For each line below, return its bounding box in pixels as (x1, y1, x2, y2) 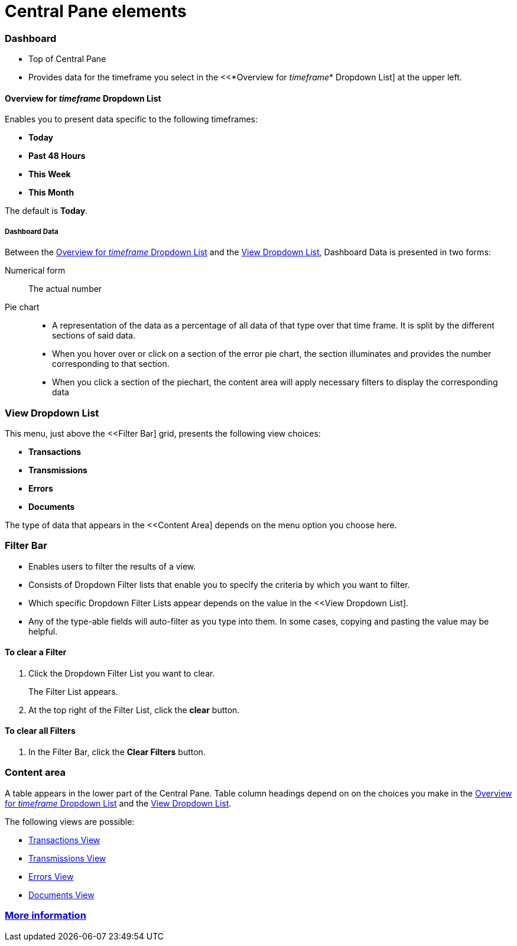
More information (5, 909, 86, 922)
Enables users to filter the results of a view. (28, 561, 196, 571)
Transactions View (28, 834, 100, 845)
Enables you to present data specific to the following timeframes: (5, 114, 258, 125)
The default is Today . (5, 206, 88, 216)
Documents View (28, 889, 95, 900)
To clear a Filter (5, 647, 67, 658)
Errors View (28, 871, 74, 882)
